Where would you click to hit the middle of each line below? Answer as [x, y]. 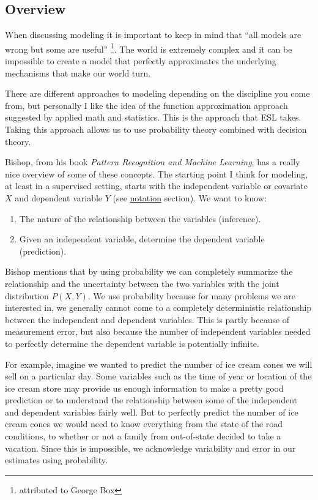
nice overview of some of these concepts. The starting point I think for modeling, [157, 174]
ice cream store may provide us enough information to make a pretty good [144, 388]
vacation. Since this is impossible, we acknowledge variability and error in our [150, 448]
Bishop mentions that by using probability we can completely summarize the [149, 271]
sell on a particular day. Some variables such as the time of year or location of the [158, 376]
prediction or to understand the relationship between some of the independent [151, 400]
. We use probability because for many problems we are [191, 295]
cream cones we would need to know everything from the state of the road [144, 424]
